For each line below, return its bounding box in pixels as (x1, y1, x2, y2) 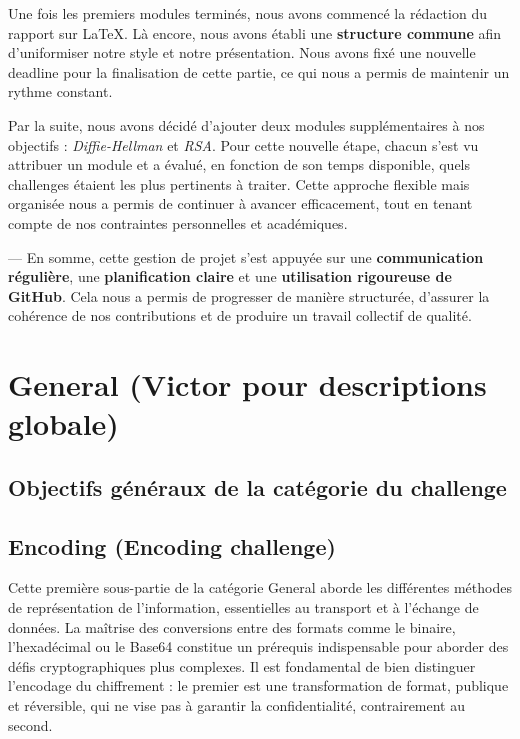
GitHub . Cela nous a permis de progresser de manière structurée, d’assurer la (8, 285, 490, 306)
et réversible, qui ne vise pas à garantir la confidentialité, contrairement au (8, 695, 466, 716)
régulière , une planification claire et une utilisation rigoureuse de (8, 266, 452, 287)
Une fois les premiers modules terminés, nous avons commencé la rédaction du (8, 3, 487, 23)
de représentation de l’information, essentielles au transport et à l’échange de (8, 597, 479, 618)
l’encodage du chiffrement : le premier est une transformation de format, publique (8, 675, 509, 696)
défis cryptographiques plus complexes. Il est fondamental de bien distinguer (8, 655, 476, 676)
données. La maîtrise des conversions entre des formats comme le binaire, (8, 616, 456, 637)
